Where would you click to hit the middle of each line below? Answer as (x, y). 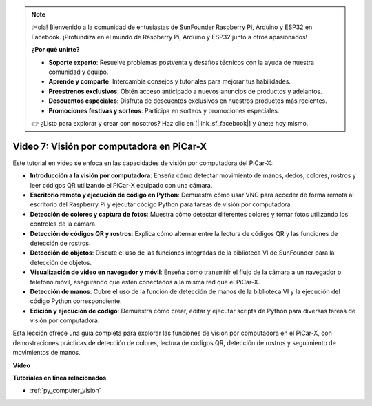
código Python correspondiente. (76, 301)
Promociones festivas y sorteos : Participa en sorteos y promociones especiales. (164, 110)
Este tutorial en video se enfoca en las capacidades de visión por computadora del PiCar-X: (143, 163)
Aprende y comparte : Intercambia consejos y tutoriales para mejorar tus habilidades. (169, 81)
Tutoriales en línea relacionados (60, 378)
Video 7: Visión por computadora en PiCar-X (110, 146)
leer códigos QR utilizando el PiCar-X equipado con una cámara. (121, 185)
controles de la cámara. (63, 224)
